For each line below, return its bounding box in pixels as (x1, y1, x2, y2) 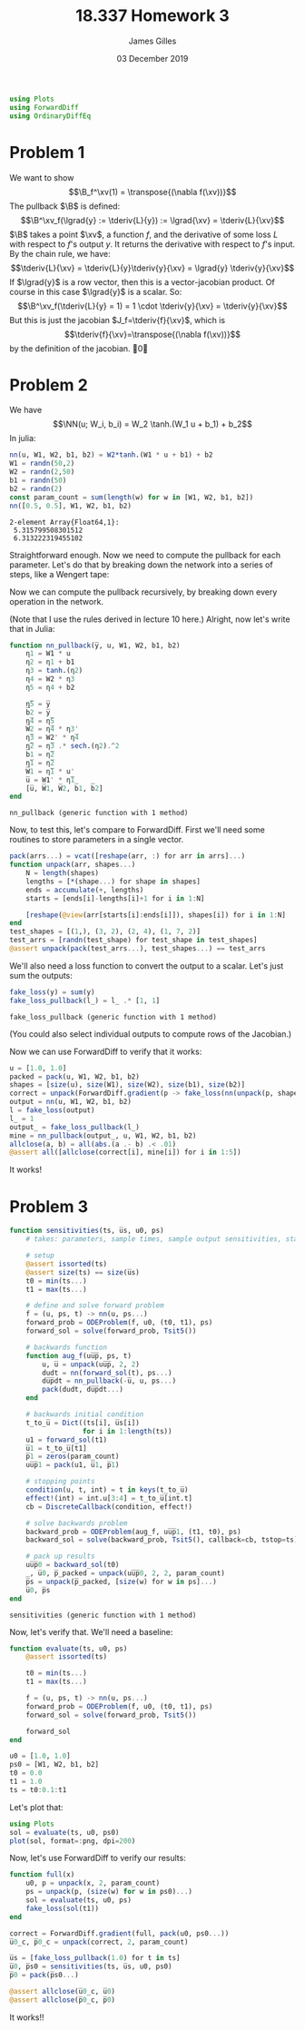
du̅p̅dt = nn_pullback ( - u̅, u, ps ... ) (42, 1376, 177, 1385)
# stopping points (25, 1477, 95, 1486)
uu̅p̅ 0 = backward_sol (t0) (25, 1561, 120, 1570)
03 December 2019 (116, 53, 189, 64)
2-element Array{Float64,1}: (9, 517, 120, 527)
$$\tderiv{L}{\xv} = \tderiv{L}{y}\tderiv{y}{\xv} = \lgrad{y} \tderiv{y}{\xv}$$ (10, 262, 295, 273)
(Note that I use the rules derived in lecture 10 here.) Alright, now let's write (9, 614, 290, 625)
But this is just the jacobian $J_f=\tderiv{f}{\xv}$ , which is (9, 314, 225, 325)
